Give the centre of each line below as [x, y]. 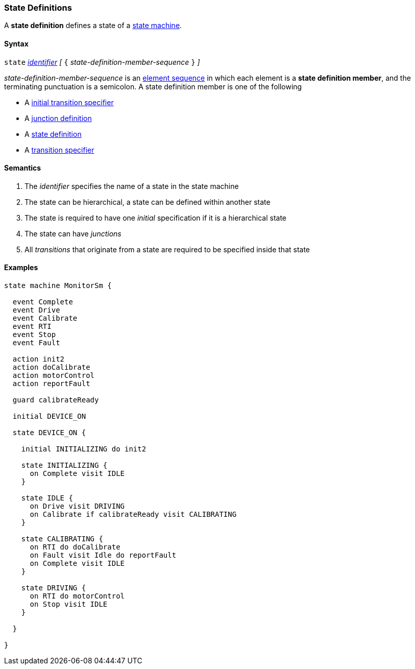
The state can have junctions [73, 233]
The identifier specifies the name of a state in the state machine [132, 186]
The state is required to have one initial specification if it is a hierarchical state [155, 218]
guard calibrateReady [56, 400]
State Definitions [38, 8]
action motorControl [54, 376]
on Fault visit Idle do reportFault [103, 555]
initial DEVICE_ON [49, 416]
